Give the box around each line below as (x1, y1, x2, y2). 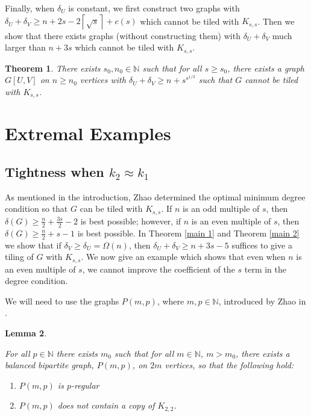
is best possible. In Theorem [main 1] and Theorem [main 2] (77, 226, 300, 239)
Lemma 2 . (5, 326, 47, 339)
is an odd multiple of (183, 202, 260, 215)
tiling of (5, 250, 34, 263)
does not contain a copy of (57, 399, 155, 412)
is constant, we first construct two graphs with (68, 2, 240, 14)
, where (157, 294, 184, 307)
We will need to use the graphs (5, 294, 119, 307)
